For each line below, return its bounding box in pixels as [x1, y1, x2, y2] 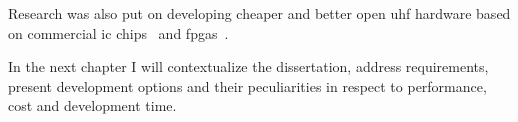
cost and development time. [8, 95, 177, 116]
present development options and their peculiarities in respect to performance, [8, 75, 487, 96]
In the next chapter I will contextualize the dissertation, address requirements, [8, 56, 489, 77]
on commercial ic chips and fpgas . [8, 22, 229, 43]
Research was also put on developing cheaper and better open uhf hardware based [8, 3, 511, 23]
